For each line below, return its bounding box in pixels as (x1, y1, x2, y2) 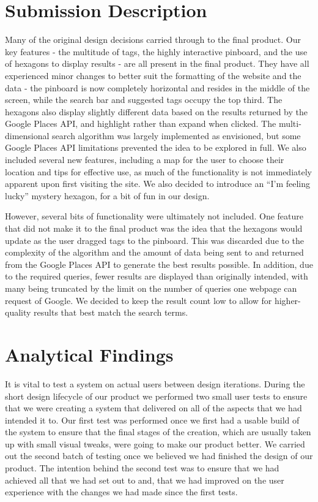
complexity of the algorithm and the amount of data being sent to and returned (5, 246, 304, 259)
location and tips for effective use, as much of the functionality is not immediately (5, 165, 312, 178)
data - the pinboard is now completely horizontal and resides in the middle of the (5, 81, 310, 94)
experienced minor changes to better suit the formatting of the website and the (5, 69, 301, 82)
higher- (274, 294, 301, 306)
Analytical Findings (5, 341, 174, 367)
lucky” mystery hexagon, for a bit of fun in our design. (5, 189, 210, 202)
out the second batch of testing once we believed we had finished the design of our (5, 449, 313, 462)
